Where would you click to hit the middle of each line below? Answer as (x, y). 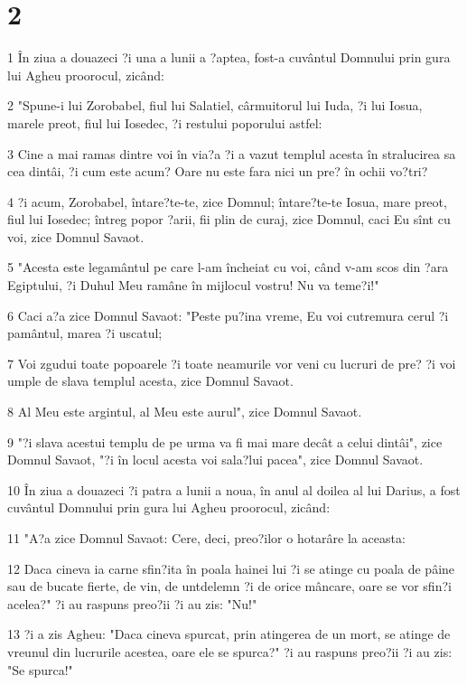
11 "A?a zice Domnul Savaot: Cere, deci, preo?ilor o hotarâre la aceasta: (206, 538)
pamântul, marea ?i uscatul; (85, 333)
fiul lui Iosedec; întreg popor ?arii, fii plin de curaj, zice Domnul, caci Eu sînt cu (229, 219)
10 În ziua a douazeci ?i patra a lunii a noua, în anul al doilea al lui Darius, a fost (234, 489)
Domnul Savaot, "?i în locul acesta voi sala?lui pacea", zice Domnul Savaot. (215, 460)
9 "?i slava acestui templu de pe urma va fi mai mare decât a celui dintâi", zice (225, 441)
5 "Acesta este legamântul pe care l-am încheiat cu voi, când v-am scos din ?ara (228, 267)
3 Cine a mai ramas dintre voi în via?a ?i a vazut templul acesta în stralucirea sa (232, 153)
